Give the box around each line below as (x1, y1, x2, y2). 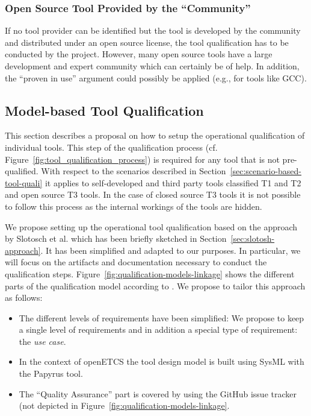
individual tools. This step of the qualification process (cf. (5, 140, 218, 153)
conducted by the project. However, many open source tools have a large (5, 48, 273, 60)
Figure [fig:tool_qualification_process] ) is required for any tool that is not (5, 153, 280, 165)
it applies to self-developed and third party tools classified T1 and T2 (45, 176, 301, 189)
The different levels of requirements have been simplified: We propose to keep (19, 311, 304, 324)
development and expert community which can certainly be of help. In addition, (5, 60, 300, 72)
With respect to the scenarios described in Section (41, 165, 226, 177)
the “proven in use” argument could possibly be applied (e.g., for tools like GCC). (5, 71, 307, 84)
